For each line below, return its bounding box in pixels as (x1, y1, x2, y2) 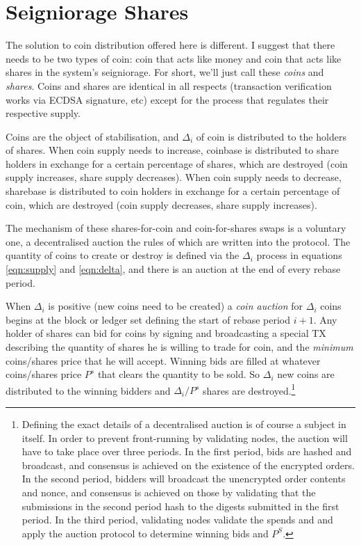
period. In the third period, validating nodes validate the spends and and (22, 512, 333, 527)
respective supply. (6, 106, 81, 120)
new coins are (277, 367, 335, 381)
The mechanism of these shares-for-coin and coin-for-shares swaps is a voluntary (6, 221, 346, 235)
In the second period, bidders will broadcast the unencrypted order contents (22, 471, 346, 486)
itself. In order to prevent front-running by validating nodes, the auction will (22, 430, 348, 445)
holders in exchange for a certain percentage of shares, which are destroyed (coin (6, 156, 348, 171)
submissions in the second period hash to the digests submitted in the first (22, 498, 339, 513)
